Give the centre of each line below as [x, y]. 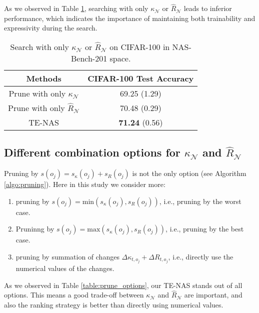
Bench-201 [89, 58]
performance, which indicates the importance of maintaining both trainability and [130, 18]
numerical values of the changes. [65, 268]
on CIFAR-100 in [140, 47]
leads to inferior [208, 8]
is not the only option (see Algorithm [189, 173]
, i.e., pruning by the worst [200, 201]
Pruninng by [35, 229]
